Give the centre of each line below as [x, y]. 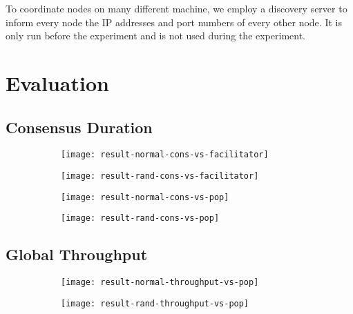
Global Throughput [77, 254]
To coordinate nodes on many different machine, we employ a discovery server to [176, 8]
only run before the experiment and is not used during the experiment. [155, 36]
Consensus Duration [79, 127]
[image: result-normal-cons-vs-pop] [145, 197]
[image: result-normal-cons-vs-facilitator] [165, 155]
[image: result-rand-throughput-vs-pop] [155, 303]
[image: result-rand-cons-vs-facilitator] [160, 176]
